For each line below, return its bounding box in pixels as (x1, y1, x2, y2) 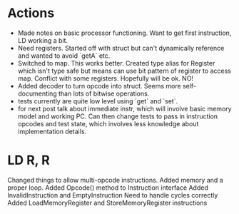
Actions (7, 5, 55, 21)
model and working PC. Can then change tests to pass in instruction (17, 112, 218, 121)
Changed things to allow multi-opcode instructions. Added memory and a (7, 175, 223, 184)
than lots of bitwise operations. (58, 89, 150, 98)
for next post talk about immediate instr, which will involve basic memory (17, 104, 232, 113)
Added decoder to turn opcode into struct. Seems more (17, 81, 181, 90)
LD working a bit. (17, 36, 68, 44)
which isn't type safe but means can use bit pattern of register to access (17, 66, 232, 75)
